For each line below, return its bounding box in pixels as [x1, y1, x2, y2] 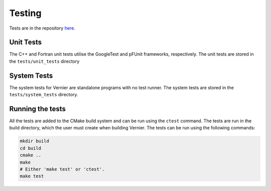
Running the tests [9, 104, 66, 113]
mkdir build [20, 138, 50, 144]
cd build [20, 145, 42, 151]
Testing [9, 8, 42, 19]
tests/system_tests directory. [9, 92, 78, 98]
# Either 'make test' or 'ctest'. [20, 166, 105, 172]
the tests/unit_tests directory [9, 58, 80, 64]
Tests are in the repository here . [9, 25, 75, 31]
